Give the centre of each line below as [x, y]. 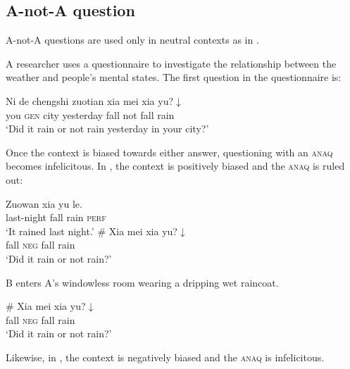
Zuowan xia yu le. [44, 203]
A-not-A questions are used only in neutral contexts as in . [132, 40]
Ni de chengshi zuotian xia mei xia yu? [90, 100]
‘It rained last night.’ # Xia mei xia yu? [92, 231]
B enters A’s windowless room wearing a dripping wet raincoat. [142, 282]
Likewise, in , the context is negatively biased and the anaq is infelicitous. [165, 357]
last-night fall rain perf [56, 217]
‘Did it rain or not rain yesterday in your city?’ [107, 129]
